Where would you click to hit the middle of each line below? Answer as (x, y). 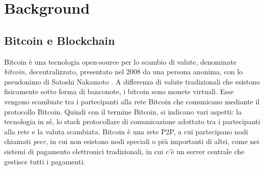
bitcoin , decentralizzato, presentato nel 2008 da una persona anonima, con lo (124, 72)
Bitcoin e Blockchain (60, 40)
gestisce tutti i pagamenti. (45, 161)
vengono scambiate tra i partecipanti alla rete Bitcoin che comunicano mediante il (132, 101)
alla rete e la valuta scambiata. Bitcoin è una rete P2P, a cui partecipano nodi (126, 131)
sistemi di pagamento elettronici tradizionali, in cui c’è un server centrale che (124, 151)
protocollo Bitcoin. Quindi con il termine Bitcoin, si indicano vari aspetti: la (123, 111)
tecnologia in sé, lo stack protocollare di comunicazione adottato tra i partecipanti (132, 121)
